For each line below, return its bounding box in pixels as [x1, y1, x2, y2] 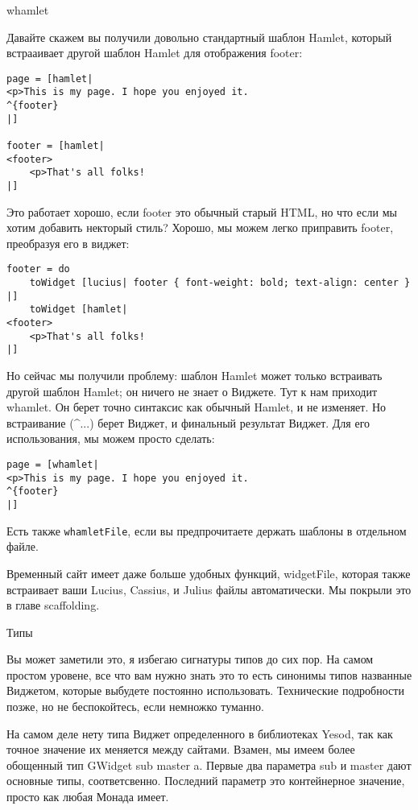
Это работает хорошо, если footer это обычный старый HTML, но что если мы [6, 203, 397, 220]
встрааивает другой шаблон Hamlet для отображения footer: [6, 44, 303, 61]
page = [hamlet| [6, 72, 93, 85]
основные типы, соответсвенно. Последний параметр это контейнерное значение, [6, 772, 405, 789]
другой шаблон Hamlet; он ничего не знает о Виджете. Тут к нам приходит [6, 382, 378, 399]
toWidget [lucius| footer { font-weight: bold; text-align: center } [29, 277, 411, 289]
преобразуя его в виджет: [6, 234, 130, 251]
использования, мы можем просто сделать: [6, 430, 215, 447]
